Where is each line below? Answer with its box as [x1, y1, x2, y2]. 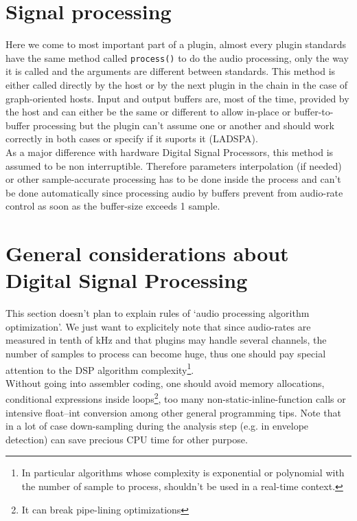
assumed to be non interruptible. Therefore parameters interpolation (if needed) [5, 158, 342, 173]
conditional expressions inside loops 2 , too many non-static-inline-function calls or [5, 390, 346, 406]
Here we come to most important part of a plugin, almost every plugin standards [5, 37, 346, 52]
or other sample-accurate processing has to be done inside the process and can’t [5, 172, 341, 186]
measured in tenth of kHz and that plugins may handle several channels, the [5, 333, 327, 347]
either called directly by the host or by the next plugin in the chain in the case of [5, 77, 348, 91]
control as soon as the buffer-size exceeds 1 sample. [5, 199, 220, 213]
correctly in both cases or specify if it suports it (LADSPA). [5, 131, 258, 146]
